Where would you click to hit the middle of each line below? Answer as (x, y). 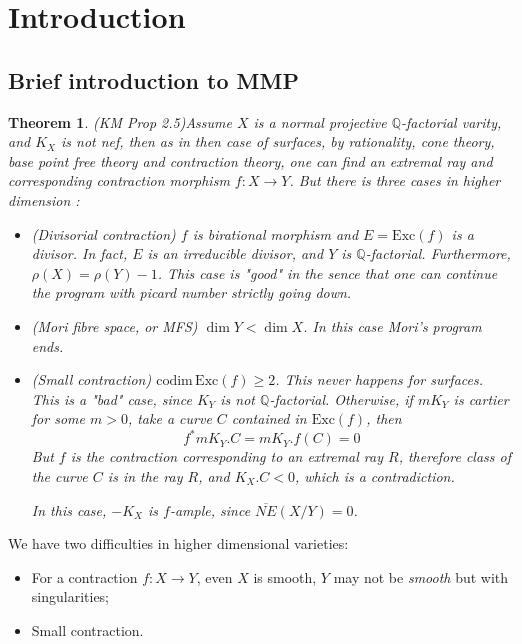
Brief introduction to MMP (153, 79)
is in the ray (145, 475)
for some (58, 418)
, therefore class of (455, 456)
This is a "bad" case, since (111, 398)
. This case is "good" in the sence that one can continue (327, 272)
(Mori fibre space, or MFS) (114, 325)
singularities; (70, 596)
